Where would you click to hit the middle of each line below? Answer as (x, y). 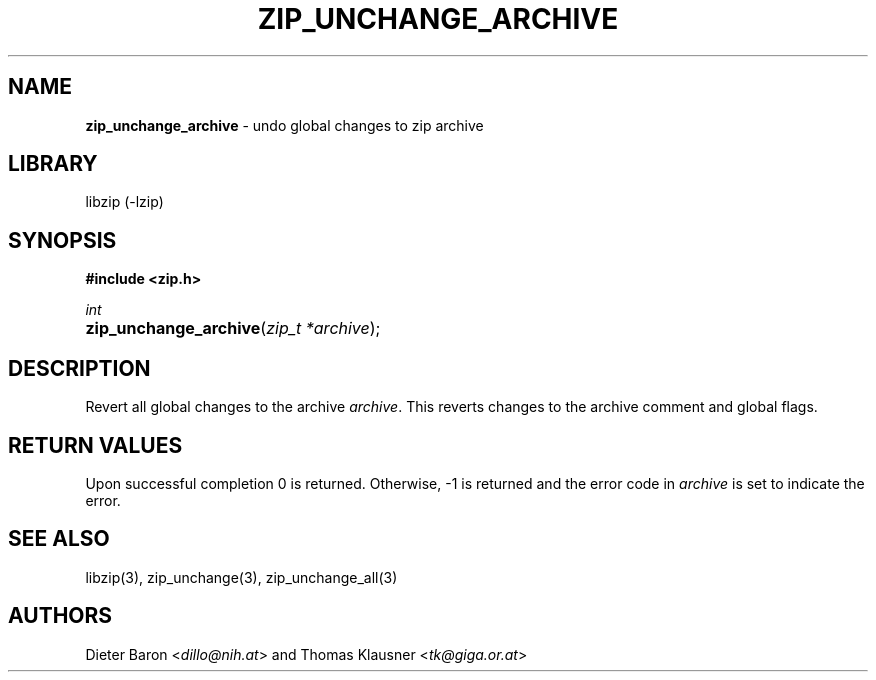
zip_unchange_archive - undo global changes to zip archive (284, 125)
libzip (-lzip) (124, 202)
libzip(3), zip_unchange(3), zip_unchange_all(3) (241, 577)
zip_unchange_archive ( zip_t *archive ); (233, 328)
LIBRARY (53, 164)
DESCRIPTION (79, 368)
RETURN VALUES (95, 445)
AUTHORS (60, 616)
